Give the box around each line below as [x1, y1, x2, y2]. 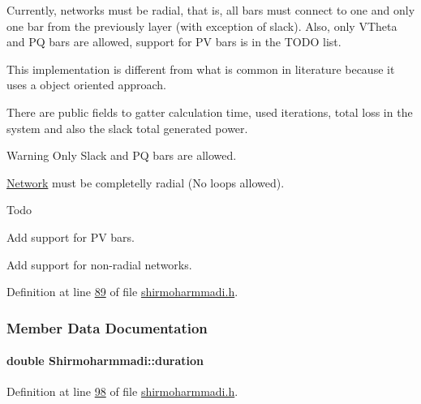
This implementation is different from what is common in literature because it [6, 60, 395, 77]
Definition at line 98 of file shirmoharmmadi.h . [6, 383, 238, 400]
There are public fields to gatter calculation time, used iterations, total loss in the [6, 103, 413, 120]
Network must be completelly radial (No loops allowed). [6, 174, 285, 191]
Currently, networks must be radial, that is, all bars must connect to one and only [6, 2, 415, 18]
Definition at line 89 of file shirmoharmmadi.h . [6, 283, 238, 300]
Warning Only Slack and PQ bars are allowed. [6, 147, 237, 164]
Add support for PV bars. [6, 228, 135, 245]
